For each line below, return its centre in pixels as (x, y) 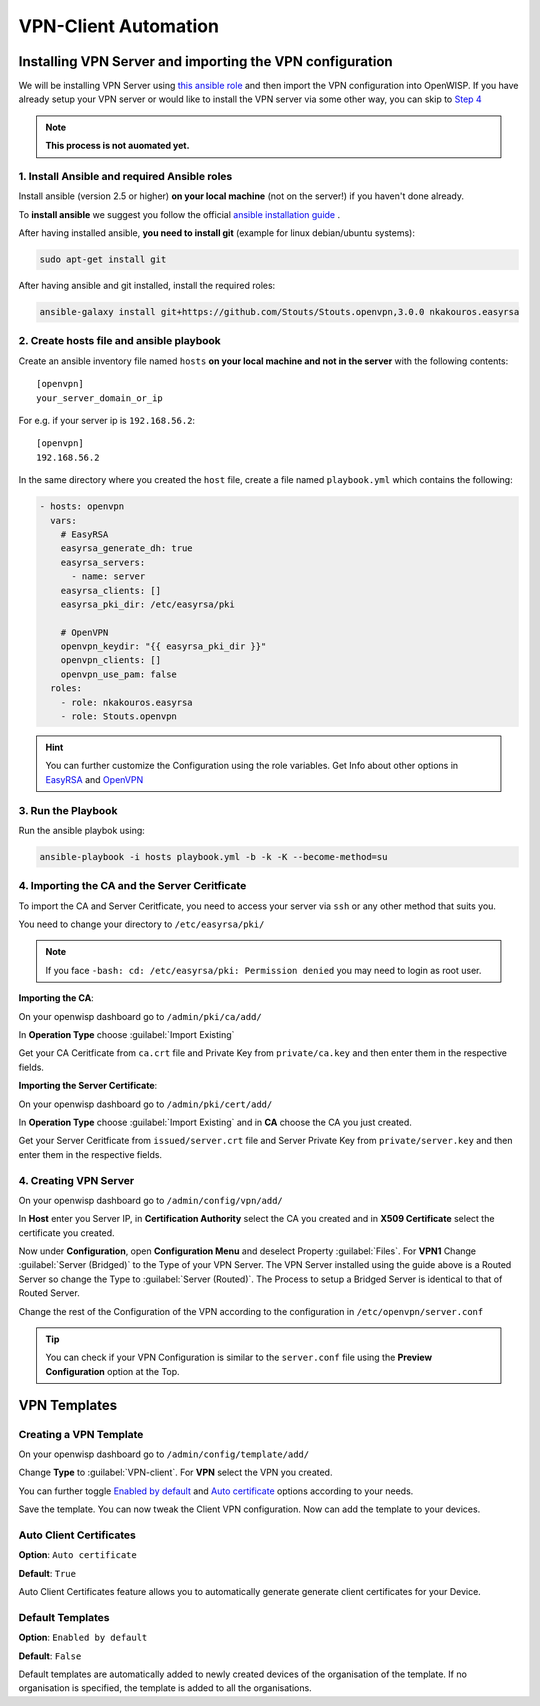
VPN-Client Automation (119, 26)
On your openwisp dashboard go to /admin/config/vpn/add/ (151, 1200)
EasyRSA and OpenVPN (94, 779)
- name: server (108, 576)
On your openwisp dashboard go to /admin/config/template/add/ (164, 1454)
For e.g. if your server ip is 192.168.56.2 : (106, 421)
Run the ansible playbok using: (81, 830)
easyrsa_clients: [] (111, 590)
